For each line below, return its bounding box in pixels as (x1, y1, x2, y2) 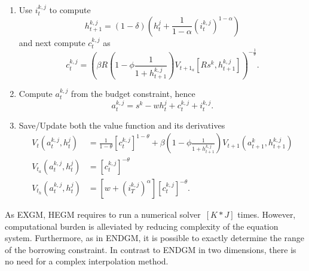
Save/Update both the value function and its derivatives (19, 118, 225, 131)
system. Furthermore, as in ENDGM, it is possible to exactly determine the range (5, 232, 305, 244)
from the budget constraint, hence (71, 87, 195, 100)
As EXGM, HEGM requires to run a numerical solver (5, 208, 201, 221)
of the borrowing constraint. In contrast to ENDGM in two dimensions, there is (5, 243, 296, 255)
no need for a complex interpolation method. (5, 255, 169, 267)
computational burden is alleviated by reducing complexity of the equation (5, 220, 279, 232)
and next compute (19, 36, 85, 48)
